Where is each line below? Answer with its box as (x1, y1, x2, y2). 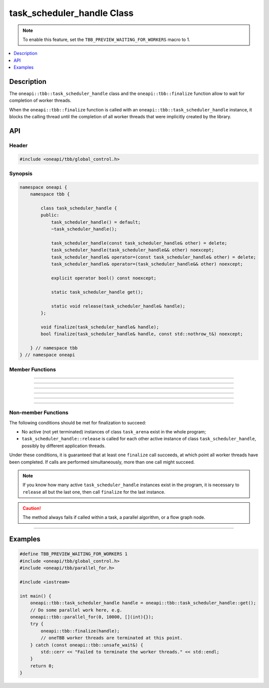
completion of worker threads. (9, 97, 72, 103)
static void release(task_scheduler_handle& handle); (51, 303, 185, 309)
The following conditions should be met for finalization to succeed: (9, 419, 146, 425)
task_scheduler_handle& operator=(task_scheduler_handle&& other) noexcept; (51, 261, 244, 267)
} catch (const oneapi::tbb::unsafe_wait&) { (30, 642, 143, 648)
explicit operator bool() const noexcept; (51, 275, 156, 281)
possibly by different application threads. (21, 442, 106, 449)
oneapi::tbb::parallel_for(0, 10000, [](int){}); (30, 614, 154, 620)
